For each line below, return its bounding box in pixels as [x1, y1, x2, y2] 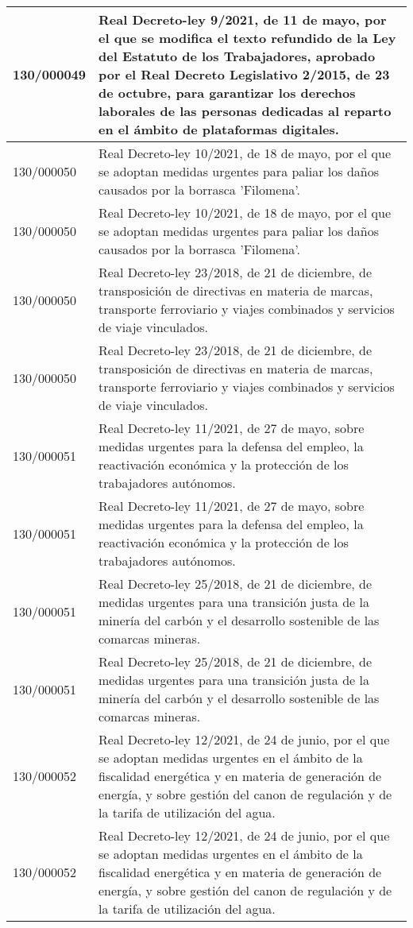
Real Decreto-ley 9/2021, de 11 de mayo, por [98, 10, 387, 29]
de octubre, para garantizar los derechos [98, 83, 356, 102]
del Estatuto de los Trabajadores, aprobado [98, 47, 376, 65]
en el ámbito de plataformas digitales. [98, 120, 339, 138]
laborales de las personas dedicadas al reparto [98, 102, 392, 120]
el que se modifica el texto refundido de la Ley [98, 29, 396, 47]
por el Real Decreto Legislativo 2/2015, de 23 [98, 65, 390, 83]
